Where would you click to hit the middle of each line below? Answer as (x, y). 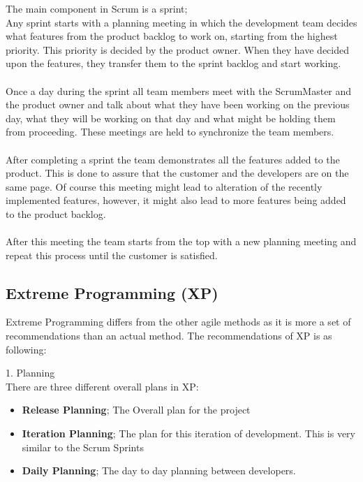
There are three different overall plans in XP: (102, 386)
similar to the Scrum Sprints (83, 447)
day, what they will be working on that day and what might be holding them (171, 118)
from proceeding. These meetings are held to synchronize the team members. (170, 132)
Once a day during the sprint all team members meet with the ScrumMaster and (179, 90)
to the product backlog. (56, 213)
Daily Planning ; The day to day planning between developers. (159, 470)
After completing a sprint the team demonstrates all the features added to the (173, 159)
